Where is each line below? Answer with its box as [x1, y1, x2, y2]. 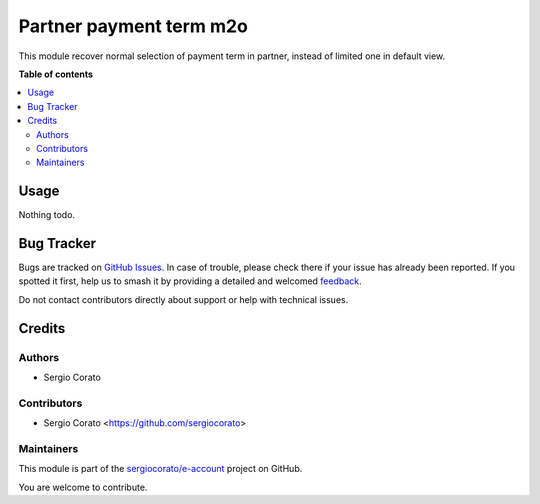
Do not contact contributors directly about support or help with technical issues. [18, 293, 349, 305]
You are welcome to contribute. [18, 481, 148, 493]
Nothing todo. [18, 209, 75, 221]
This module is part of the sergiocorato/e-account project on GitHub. [18, 463, 303, 475]
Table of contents [18, 68, 94, 80]
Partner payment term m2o [18, 15, 249, 37]
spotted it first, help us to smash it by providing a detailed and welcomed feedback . [18, 275, 362, 287]
